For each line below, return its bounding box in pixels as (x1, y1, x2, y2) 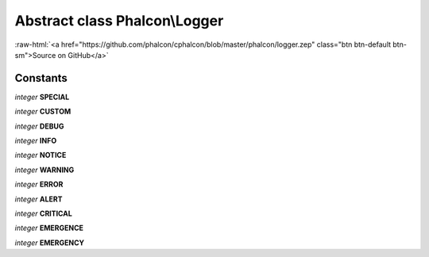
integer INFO (14, 136, 57, 146)
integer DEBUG (14, 121, 64, 131)
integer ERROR (14, 179, 64, 190)
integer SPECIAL (14, 92, 70, 102)
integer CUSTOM (14, 107, 71, 117)
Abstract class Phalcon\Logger (14, 12, 224, 29)
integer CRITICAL (14, 209, 73, 218)
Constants (14, 71, 68, 85)
